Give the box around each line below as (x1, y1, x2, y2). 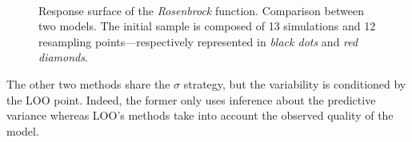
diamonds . (38, 49, 88, 65)
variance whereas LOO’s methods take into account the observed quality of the (6, 107, 394, 124)
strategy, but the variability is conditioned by (183, 75, 406, 92)
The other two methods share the (6, 75, 170, 92)
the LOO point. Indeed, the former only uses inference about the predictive (6, 91, 376, 108)
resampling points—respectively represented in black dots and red (38, 33, 358, 49)
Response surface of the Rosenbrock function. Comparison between (38, 2, 364, 18)
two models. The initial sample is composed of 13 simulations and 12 (38, 18, 376, 34)
